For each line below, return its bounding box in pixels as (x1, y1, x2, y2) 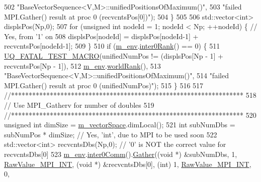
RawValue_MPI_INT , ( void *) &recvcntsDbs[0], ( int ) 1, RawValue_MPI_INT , (4, 158, 251, 169)
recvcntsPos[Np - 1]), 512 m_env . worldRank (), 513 (4, 60, 161, 71)
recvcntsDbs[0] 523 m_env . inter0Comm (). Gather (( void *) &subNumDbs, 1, (4, 148, 237, 159)
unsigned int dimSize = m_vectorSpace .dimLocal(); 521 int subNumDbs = (4, 119, 235, 130)
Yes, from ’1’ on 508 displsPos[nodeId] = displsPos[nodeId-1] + (4, 31, 199, 41)
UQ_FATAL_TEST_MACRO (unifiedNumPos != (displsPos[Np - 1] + (4, 50, 223, 61)
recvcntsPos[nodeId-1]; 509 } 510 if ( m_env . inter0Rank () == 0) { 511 (4, 41, 220, 51)
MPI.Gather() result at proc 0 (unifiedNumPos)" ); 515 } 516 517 (4, 80, 204, 90)
